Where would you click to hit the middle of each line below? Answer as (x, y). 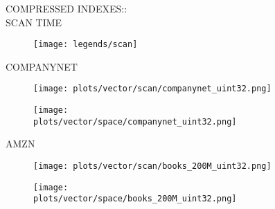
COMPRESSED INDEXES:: (66, 8)
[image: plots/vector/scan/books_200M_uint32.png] (152, 166)
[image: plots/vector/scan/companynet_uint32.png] (152, 89)
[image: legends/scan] (86, 45)
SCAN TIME (34, 22)
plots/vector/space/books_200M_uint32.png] (135, 199)
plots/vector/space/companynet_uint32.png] (135, 121)
